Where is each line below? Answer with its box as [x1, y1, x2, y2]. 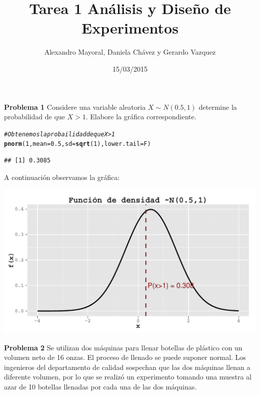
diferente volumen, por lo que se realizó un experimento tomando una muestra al [4, 371, 252, 382]
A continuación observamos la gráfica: [4, 171, 120, 182]
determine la [198, 101, 237, 112]
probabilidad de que [4, 111, 65, 122]
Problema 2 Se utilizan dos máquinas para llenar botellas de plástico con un [4, 342, 242, 352]
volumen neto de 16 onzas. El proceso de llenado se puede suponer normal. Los [4, 352, 246, 362]
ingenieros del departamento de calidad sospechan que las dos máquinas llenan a [4, 361, 250, 372]
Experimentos [81, 18, 178, 38]
